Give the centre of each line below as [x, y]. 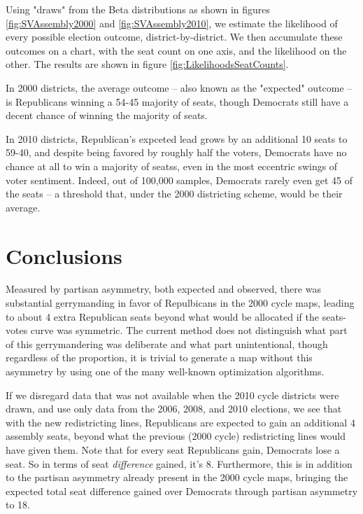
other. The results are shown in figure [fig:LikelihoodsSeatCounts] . [147, 64]
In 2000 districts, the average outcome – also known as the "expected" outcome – [179, 87]
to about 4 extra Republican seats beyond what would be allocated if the [163, 316]
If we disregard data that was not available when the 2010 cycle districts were [172, 395]
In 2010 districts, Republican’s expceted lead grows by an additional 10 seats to [177, 138]
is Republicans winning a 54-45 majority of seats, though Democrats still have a [177, 101]
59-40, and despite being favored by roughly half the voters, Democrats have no [176, 152]
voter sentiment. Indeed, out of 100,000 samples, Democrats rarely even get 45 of [179, 180]
